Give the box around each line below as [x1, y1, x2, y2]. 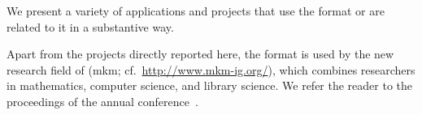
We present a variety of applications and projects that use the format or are [7, 2, 385, 19]
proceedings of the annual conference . [7, 92, 198, 109]
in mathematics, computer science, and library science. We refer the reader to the [7, 77, 413, 94]
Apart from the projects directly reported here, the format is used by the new [7, 45, 394, 62]
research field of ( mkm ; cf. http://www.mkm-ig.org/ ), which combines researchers [7, 61, 415, 78]
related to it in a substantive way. [7, 18, 174, 35]
